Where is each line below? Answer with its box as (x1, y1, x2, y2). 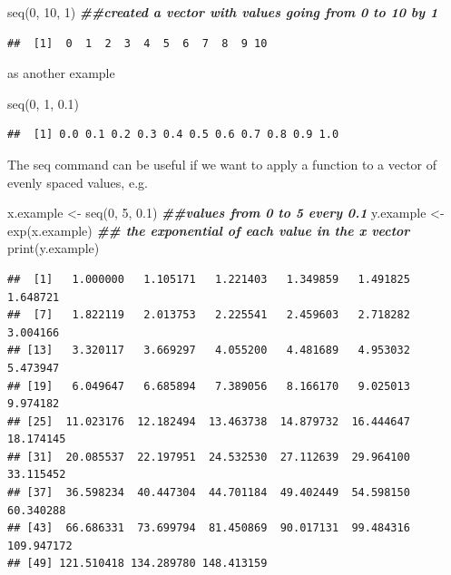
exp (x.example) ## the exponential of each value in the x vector (7, 220, 410, 239)
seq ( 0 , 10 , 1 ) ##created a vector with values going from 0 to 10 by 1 (7, 3, 438, 21)
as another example (7, 63, 115, 83)
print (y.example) (7, 239, 100, 258)
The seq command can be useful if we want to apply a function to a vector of (7, 154, 437, 173)
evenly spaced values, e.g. (7, 172, 148, 191)
